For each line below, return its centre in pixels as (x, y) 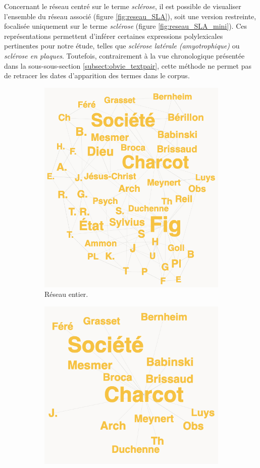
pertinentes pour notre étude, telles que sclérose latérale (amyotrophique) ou (122, 46)
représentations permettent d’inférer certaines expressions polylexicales (114, 36)
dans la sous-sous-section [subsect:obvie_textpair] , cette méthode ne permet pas (128, 65)
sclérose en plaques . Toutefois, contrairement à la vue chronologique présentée (124, 55)
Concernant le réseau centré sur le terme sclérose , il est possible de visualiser (123, 6)
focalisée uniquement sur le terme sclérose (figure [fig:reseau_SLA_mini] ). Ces (125, 26)
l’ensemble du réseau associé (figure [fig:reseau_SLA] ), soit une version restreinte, (130, 16)
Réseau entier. (66, 294)
